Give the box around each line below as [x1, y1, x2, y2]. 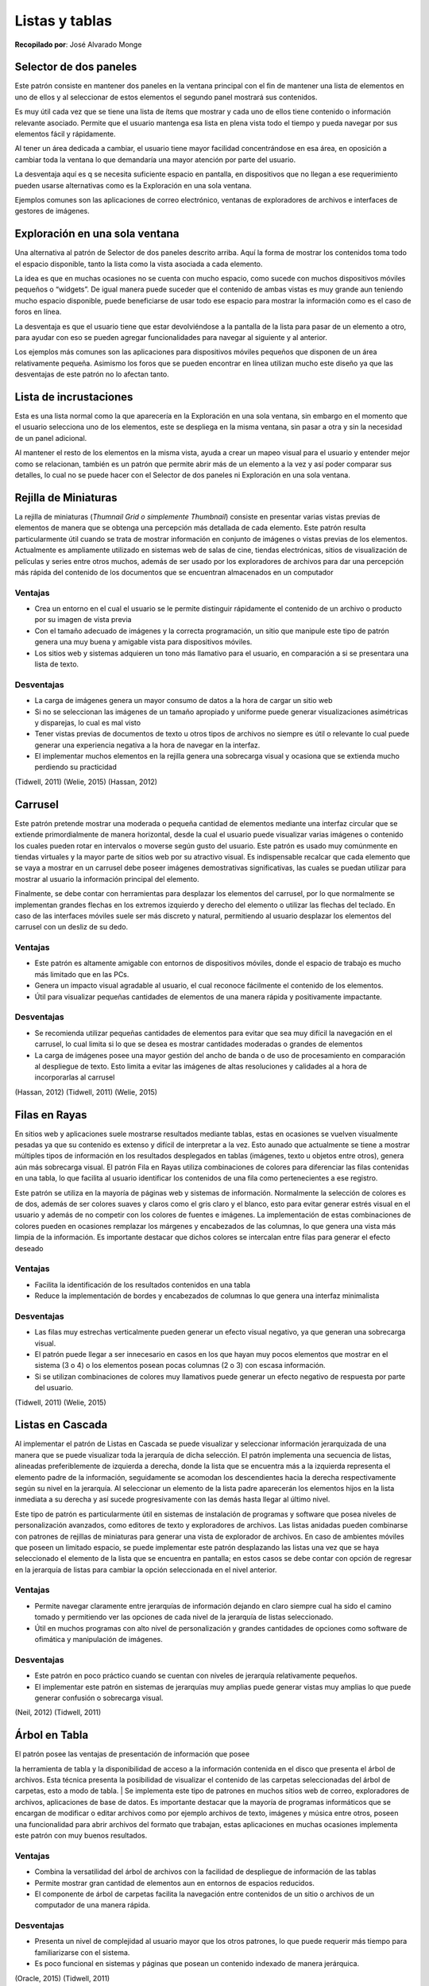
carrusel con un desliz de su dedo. [14, 922, 129, 932]
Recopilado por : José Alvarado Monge [14, 40, 142, 49]
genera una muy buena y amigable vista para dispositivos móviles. [34, 637, 253, 647]
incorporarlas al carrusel [34, 1072, 115, 1082]
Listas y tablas [14, 12, 113, 29]
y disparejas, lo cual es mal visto [34, 717, 141, 727]
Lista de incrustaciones [14, 390, 133, 404]
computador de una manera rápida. [34, 1900, 151, 1910]
